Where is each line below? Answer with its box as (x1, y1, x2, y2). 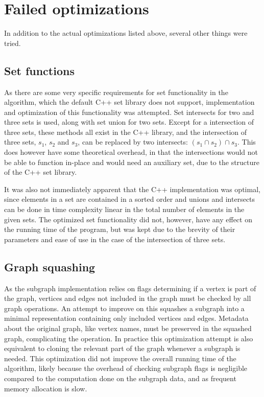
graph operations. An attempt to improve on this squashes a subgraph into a (4, 302, 245, 313)
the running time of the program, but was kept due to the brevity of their (4, 224, 235, 235)
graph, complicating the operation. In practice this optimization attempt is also (4, 333, 253, 343)
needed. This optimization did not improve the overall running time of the (4, 353, 236, 363)
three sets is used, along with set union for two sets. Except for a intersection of (4, 116, 254, 127)
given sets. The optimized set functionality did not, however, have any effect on (4, 214, 252, 224)
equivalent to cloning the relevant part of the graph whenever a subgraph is (4, 343, 241, 354)
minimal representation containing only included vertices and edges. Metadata (4, 313, 249, 323)
